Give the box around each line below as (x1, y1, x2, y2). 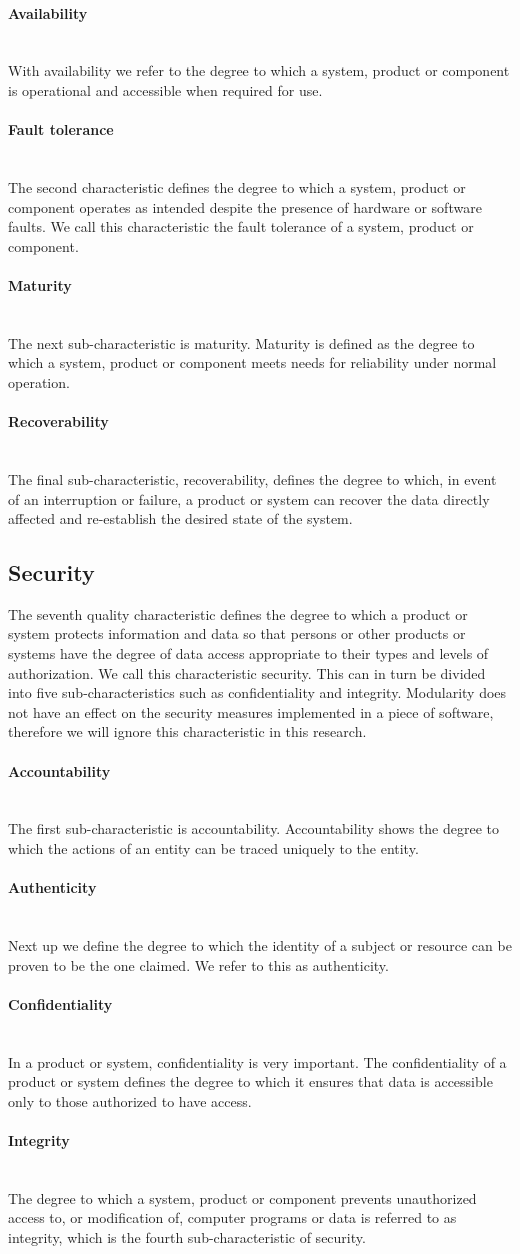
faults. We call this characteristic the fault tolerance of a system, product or (8, 216, 474, 237)
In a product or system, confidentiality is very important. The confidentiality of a (8, 1051, 507, 1072)
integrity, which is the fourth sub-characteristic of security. (8, 1226, 366, 1247)
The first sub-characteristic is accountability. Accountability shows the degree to (8, 818, 499, 839)
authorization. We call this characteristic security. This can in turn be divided (8, 662, 486, 683)
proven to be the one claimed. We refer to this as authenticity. (8, 954, 389, 975)
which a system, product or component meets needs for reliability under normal (8, 352, 497, 373)
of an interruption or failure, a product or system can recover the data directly (8, 488, 490, 509)
